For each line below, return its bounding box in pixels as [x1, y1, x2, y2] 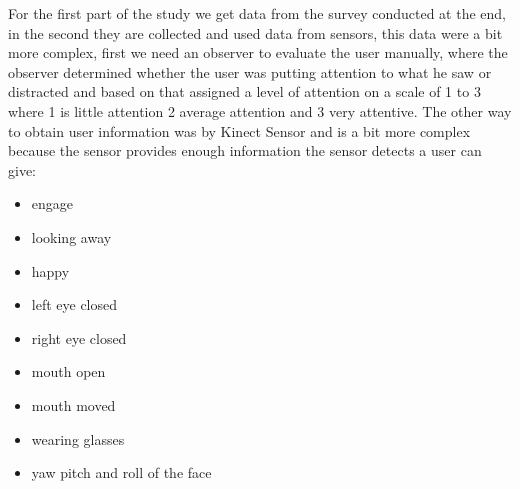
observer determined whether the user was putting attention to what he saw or [8, 61, 492, 82]
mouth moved [31, 394, 116, 415]
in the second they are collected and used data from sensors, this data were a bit [8, 22, 503, 43]
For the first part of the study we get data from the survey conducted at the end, [8, 3, 507, 23]
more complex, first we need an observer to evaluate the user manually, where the [8, 42, 508, 63]
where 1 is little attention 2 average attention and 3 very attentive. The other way [8, 100, 512, 121]
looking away [31, 226, 112, 247]
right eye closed [31, 327, 127, 348]
